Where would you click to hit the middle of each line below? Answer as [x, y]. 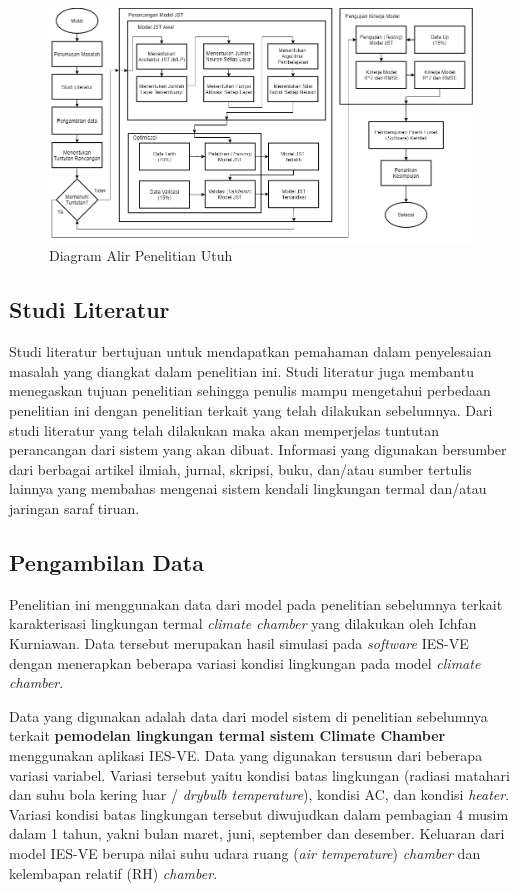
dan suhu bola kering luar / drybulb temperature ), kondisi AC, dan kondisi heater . [259, 794]
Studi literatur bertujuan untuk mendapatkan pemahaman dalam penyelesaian [250, 351]
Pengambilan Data [106, 562]
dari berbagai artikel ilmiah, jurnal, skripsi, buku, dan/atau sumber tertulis [240, 468]
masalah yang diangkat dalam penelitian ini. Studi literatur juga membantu [241, 370]
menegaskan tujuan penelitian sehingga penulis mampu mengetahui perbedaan [250, 390]
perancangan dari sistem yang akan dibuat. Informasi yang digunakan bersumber [258, 449]
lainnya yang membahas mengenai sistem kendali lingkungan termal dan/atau [248, 488]
